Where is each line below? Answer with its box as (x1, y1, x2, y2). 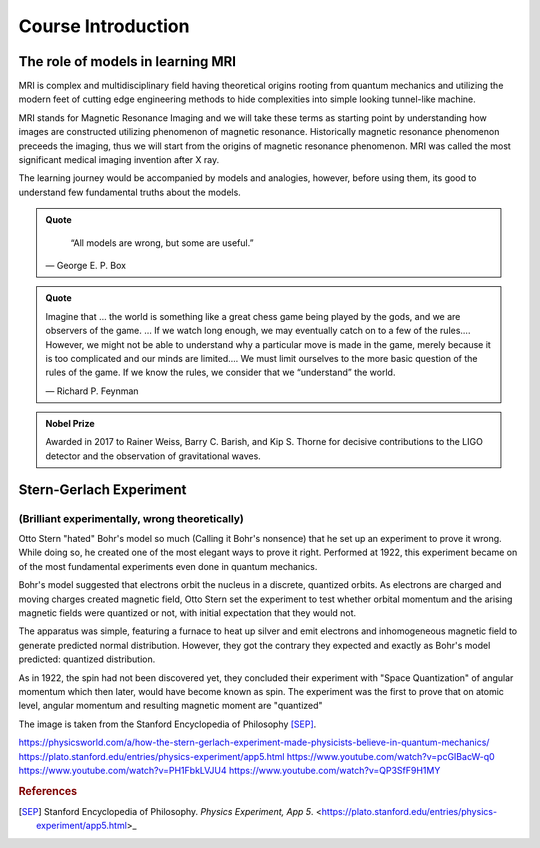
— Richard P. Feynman (45, 385, 139, 397)
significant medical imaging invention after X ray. (18, 154, 220, 166)
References (18, 784, 78, 798)
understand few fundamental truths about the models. (18, 186, 242, 198)
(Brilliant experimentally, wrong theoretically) (18, 511, 245, 525)
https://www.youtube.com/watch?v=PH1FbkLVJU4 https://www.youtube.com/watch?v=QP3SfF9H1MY (18, 764, 441, 776)
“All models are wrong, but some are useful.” (70, 236, 254, 249)
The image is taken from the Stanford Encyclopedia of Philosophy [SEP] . (18, 718, 317, 730)
